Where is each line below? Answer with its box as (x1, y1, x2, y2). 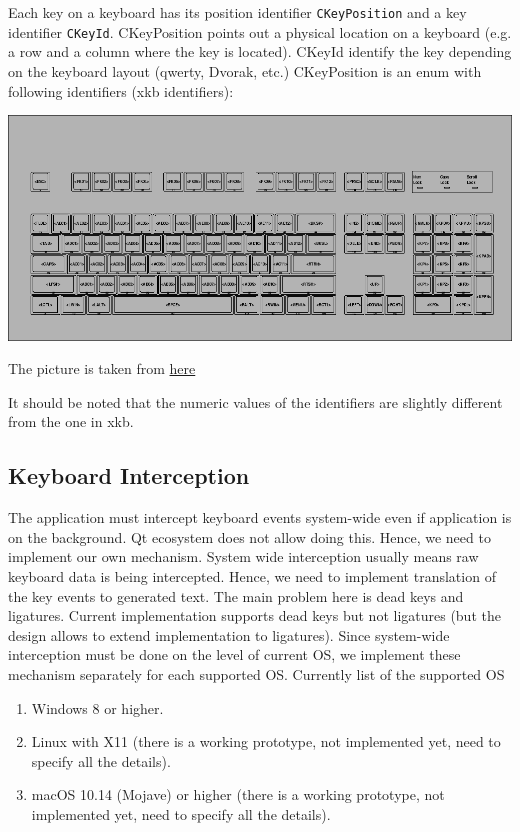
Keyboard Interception (8, 460, 250, 491)
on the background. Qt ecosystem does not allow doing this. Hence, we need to (8, 526, 491, 547)
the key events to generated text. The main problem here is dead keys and (8, 585, 464, 606)
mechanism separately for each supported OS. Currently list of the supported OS (8, 664, 505, 685)
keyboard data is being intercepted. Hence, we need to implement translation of (8, 566, 496, 587)
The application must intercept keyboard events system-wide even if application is (8, 507, 512, 528)
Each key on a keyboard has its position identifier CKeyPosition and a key (8, 2, 467, 22)
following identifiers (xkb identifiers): (8, 80, 234, 101)
